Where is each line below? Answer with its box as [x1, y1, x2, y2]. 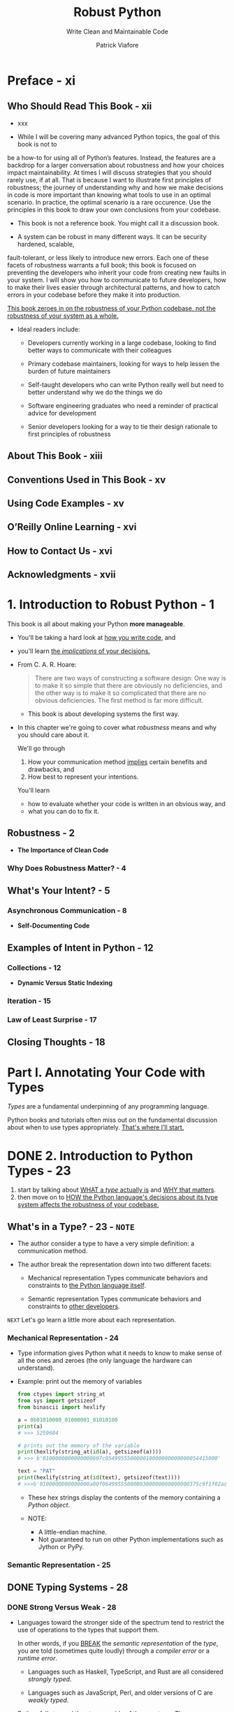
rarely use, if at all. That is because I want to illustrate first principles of [7, 175, 212, 184]
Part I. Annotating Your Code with [7, 1064, 206, 1080]
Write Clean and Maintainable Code [66, 27, 169, 36]
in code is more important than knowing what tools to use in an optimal [7, 190, 211, 199]
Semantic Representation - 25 [7, 1560, 111, 1570]
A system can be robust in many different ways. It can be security [17, 232, 207, 241]
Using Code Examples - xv [7, 497, 124, 509]
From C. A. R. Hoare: [17, 661, 77, 669]
